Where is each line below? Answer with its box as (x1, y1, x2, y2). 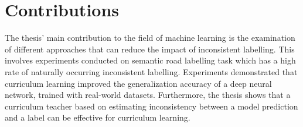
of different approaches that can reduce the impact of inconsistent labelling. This (5, 43, 295, 55)
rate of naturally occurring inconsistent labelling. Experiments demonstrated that (5, 65, 298, 77)
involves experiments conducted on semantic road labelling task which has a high (5, 54, 296, 66)
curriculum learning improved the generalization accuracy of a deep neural (5, 77, 272, 89)
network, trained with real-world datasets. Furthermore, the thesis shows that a (5, 89, 291, 101)
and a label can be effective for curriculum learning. (5, 111, 190, 124)
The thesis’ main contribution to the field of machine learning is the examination (5, 31, 295, 44)
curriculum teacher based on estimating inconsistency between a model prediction (5, 100, 298, 112)
